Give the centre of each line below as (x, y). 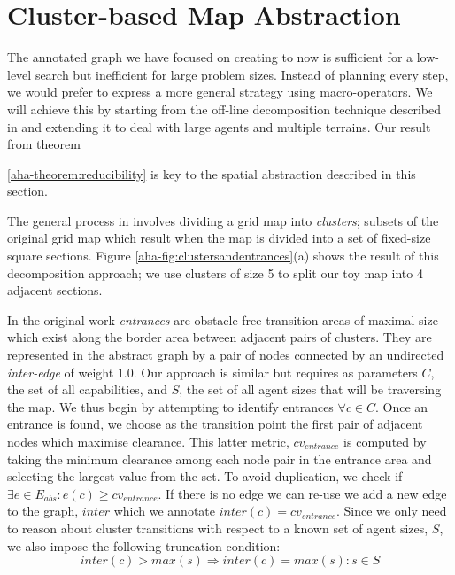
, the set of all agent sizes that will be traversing (310, 389)
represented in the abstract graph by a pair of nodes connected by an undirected (226, 355)
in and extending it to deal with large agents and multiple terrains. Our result (219, 126)
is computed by (385, 441)
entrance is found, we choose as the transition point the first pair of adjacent (215, 424)
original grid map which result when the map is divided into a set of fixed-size (219, 238)
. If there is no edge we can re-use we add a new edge (302, 493)
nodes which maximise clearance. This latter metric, (148, 441)
